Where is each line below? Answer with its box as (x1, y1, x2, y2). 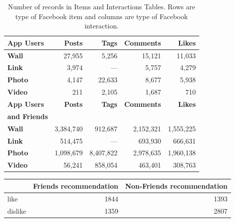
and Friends (7, 111, 48, 121)
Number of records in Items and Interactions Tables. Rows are (8, 1, 195, 11)
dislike (7, 205, 26, 216)
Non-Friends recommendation (125, 180, 228, 191)
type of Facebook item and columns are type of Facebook (15, 11, 188, 21)
